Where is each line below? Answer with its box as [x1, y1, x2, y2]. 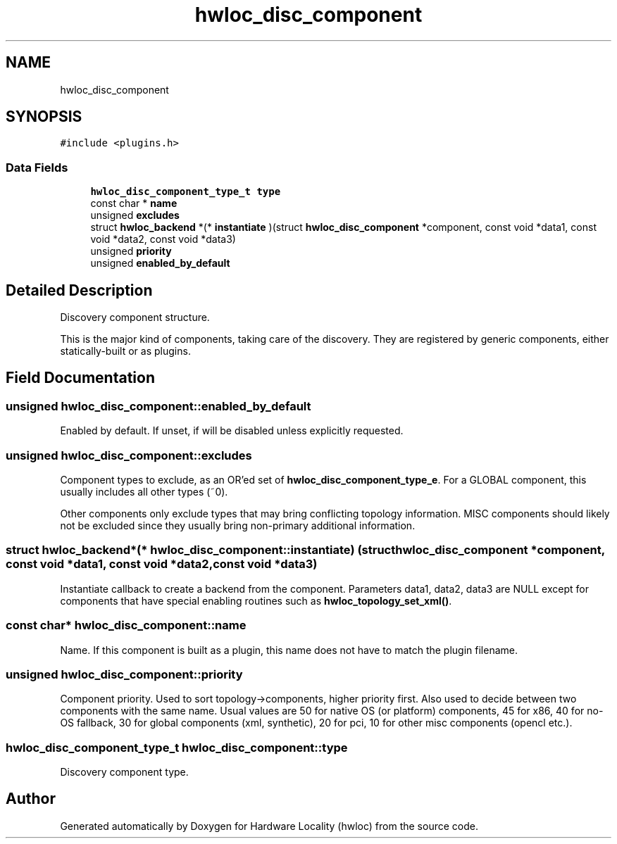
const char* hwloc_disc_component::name [6, 618, 247, 633]
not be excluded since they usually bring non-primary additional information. [60, 519, 416, 531]
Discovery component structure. [60, 311, 210, 324]
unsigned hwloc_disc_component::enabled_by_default [6, 398, 311, 413]
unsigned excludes [90, 209, 180, 222]
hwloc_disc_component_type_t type [90, 186, 281, 198]
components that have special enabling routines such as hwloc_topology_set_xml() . [60, 594, 452, 607]
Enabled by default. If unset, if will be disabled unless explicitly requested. [60, 424, 404, 437]
